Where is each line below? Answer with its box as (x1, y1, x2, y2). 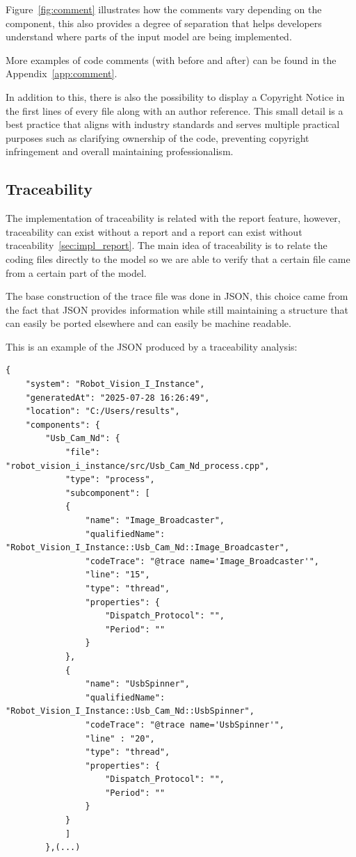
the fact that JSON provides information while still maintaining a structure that (6, 302, 348, 317)
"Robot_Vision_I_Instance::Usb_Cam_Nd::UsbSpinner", (6, 706, 254, 716)
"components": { (25, 419, 101, 430)
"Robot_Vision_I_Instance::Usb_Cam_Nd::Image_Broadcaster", (6, 543, 290, 553)
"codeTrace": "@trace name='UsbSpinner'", (85, 719, 284, 730)
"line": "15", (85, 570, 150, 580)
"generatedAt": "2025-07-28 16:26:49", (25, 392, 210, 403)
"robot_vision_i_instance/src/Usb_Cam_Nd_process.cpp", (6, 460, 270, 471)
